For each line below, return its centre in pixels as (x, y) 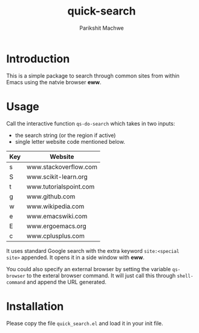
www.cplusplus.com (55, 236)
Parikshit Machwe (102, 28)
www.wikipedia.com (55, 206)
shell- (185, 276)
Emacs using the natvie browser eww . (54, 82)
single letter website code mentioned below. (70, 141)
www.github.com (51, 197)
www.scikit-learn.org (57, 177)
